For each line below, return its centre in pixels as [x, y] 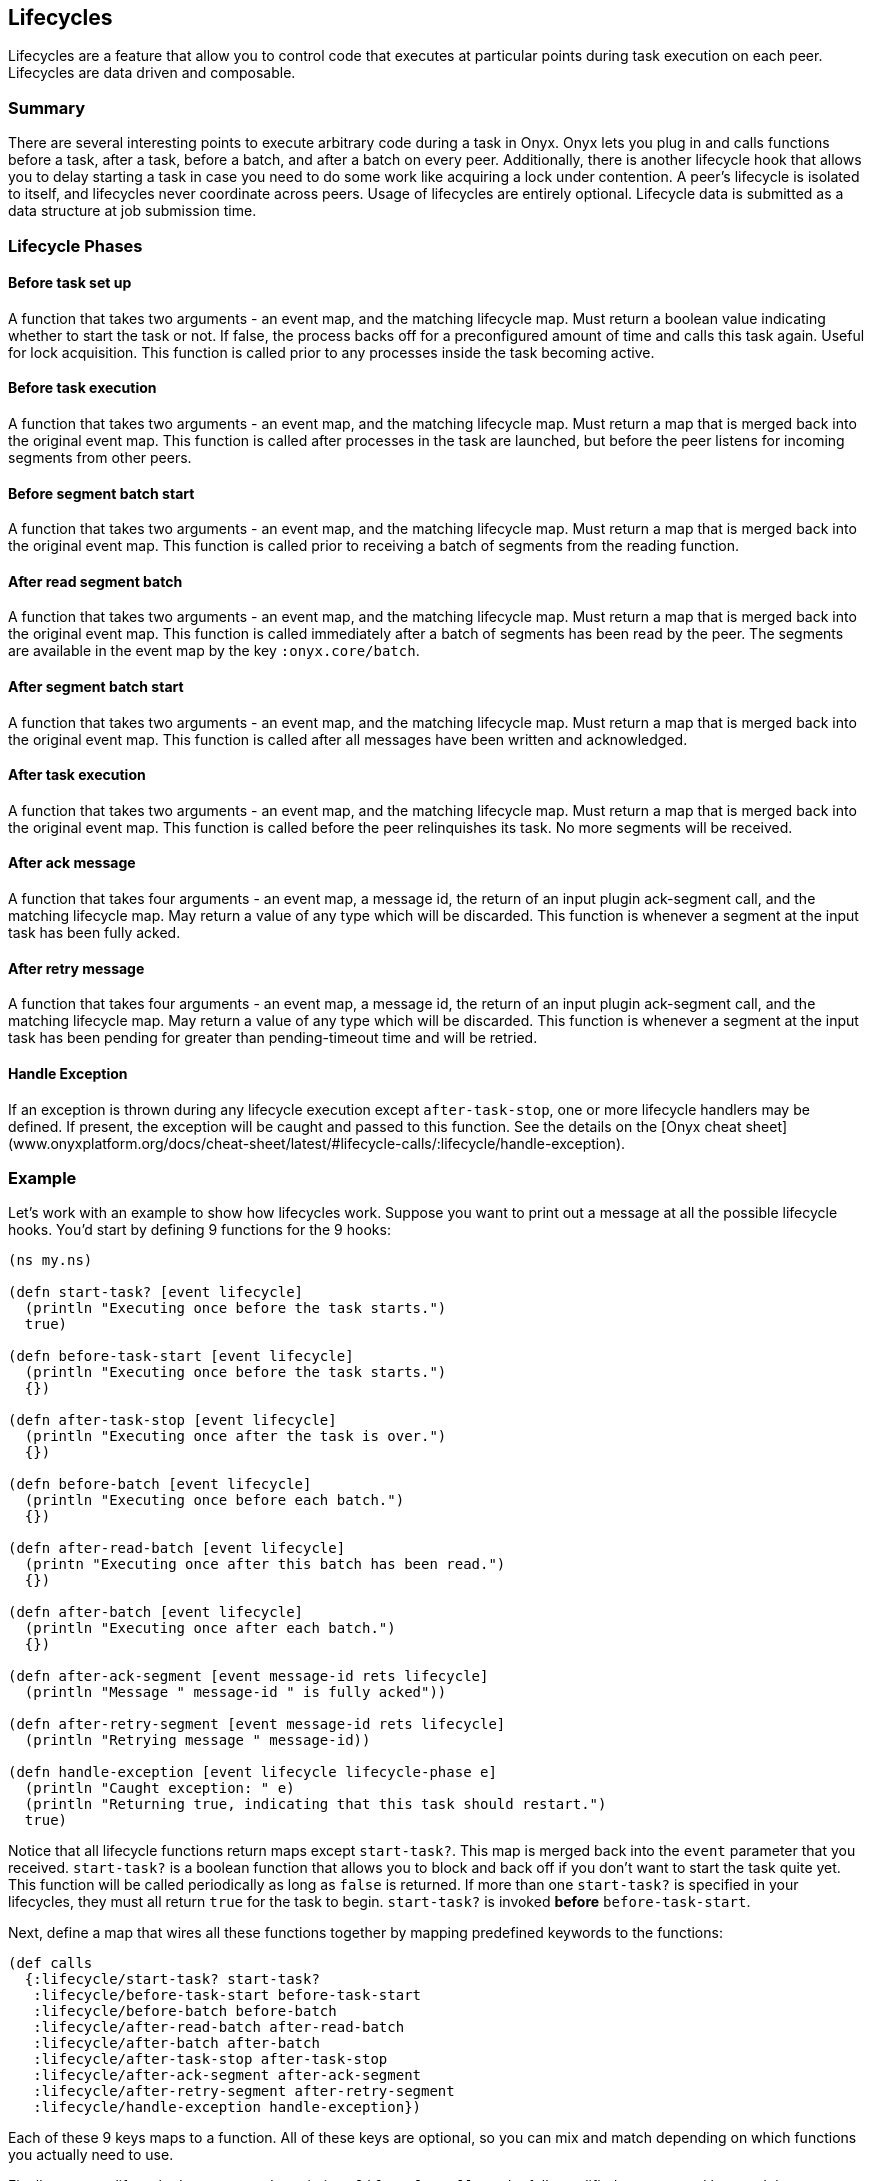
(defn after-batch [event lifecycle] [156, 1612]
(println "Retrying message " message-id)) [197, 1740]
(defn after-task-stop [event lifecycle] [172, 1420]
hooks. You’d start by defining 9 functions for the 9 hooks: [199, 1230]
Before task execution [82, 388]
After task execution [77, 775]
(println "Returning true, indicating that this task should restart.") [315, 1804]
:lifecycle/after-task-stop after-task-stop [210, 2059]
